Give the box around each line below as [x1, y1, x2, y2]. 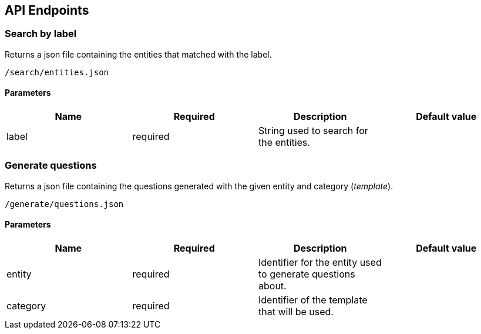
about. [258, 279, 287, 292]
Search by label [5, 28, 77, 40]
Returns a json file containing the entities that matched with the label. [5, 49, 272, 59]
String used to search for [258, 125, 368, 137]
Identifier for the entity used [258, 256, 382, 268]
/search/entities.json [5, 67, 109, 77]
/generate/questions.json [5, 199, 124, 209]
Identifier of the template [258, 293, 368, 306]
